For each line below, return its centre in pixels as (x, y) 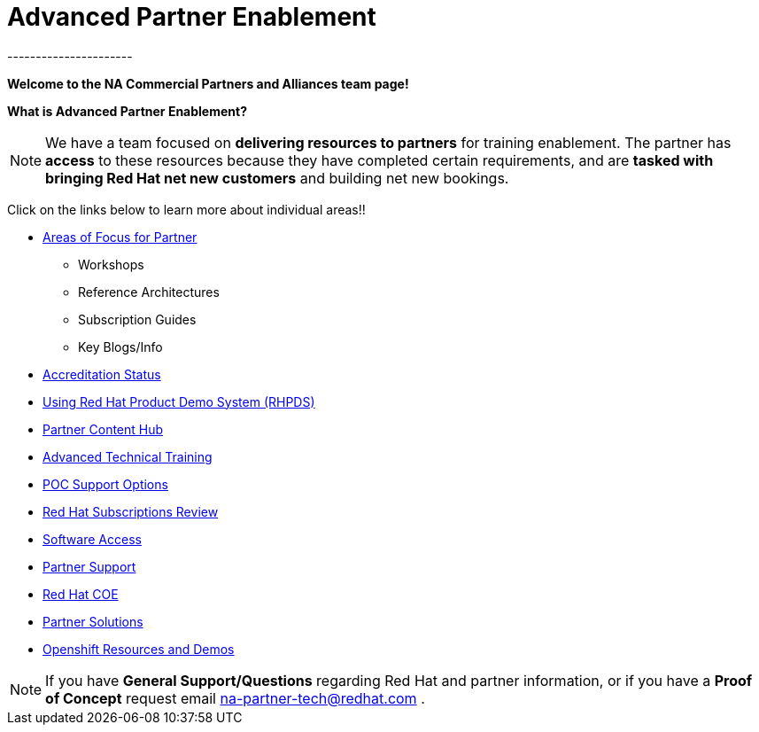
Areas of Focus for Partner (120, 237)
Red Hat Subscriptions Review (131, 511)
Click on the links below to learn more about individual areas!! (186, 209)
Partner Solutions (93, 621)
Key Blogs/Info (120, 347)
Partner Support (89, 566)
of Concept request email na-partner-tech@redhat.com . (235, 698)
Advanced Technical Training (128, 456)
